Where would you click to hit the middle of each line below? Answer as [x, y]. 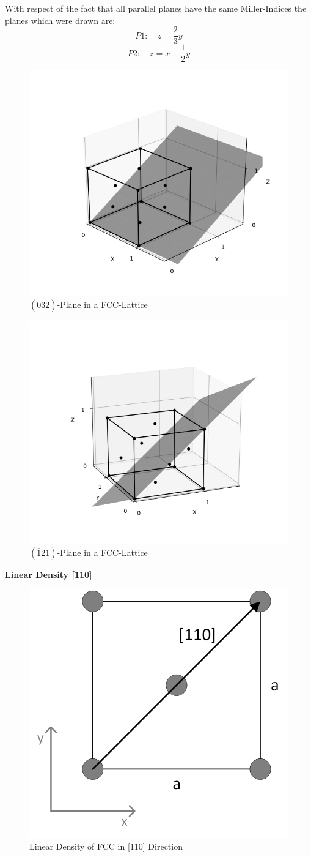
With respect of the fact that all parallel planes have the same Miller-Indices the [156, 8]
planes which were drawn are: [60, 20]
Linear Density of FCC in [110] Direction [106, 846]
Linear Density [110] [49, 574]
